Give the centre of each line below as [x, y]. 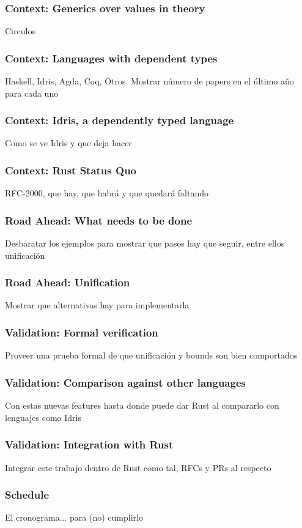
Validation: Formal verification [82, 332]
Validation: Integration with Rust [89, 444]
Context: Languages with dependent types [111, 58]
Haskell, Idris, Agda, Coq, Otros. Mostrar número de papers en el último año [149, 81]
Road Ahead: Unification [68, 282]
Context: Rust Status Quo [71, 170]
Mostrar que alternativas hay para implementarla [97, 305]
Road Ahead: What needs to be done [99, 220]
